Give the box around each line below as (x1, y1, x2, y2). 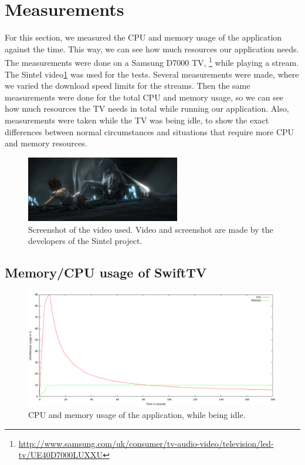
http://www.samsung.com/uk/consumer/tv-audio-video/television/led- (18, 437, 274, 449)
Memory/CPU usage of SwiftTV (5, 263, 207, 282)
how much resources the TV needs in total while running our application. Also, (5, 102, 289, 115)
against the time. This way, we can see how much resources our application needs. (5, 42, 299, 55)
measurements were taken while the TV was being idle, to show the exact (5, 113, 269, 126)
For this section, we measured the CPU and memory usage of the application (5, 31, 282, 44)
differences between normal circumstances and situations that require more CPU (5, 125, 294, 138)
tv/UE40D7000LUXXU (18, 449, 103, 461)
